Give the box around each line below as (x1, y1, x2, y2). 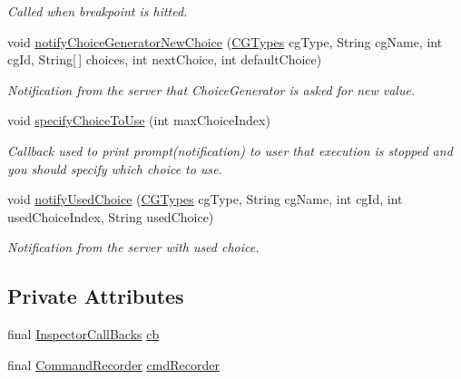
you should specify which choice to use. (7, 159, 222, 178)
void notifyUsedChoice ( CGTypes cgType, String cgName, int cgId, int (7, 189, 403, 209)
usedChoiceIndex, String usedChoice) (7, 207, 214, 226)
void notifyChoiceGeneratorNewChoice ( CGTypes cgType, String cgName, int (7, 32, 443, 51)
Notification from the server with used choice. (7, 238, 260, 257)
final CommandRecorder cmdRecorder (7, 355, 220, 374)
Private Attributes (7, 282, 184, 310)
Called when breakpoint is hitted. (7, 2, 188, 20)
